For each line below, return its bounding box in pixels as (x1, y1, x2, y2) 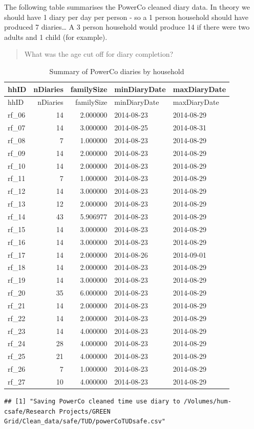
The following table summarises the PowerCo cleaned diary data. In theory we (4, 2, 250, 12)
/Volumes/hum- (183, 398, 231, 405)
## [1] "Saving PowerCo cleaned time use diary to (4, 398, 180, 405)
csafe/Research (4, 408, 56, 415)
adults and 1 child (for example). (4, 31, 108, 42)
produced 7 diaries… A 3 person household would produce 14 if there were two (4, 21, 250, 32)
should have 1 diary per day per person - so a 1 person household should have (4, 11, 249, 22)
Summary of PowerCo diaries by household (49, 65, 184, 76)
